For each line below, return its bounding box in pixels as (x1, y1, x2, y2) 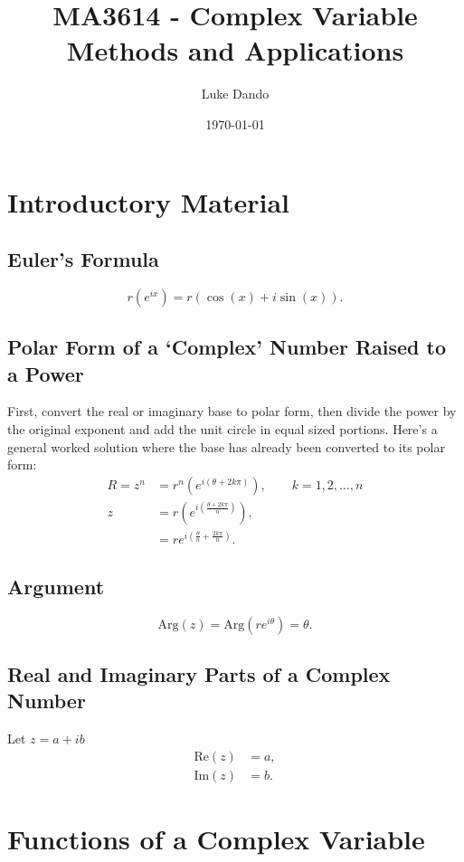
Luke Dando (201, 84, 270, 103)
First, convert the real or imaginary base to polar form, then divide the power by (7, 402, 457, 421)
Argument (7, 572, 105, 600)
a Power (7, 359, 84, 387)
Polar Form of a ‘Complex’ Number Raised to (7, 333, 447, 361)
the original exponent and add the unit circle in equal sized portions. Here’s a (7, 420, 438, 439)
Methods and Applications (66, 32, 404, 69)
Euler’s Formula (7, 245, 159, 273)
